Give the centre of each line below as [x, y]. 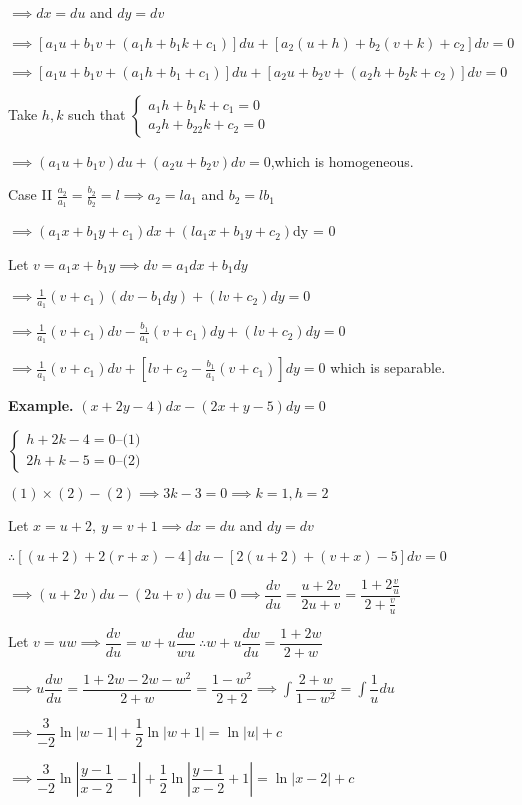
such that [97, 113]
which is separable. [388, 367]
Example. [41, 405]
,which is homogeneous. [342, 160]
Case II [30, 194]
